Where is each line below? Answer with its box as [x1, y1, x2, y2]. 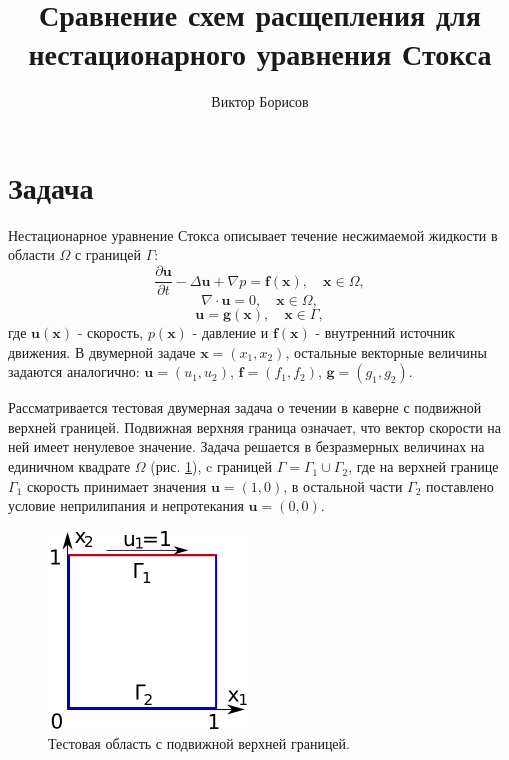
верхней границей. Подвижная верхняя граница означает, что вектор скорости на [8, 416, 502, 437]
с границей [74, 244, 141, 265]
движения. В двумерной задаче [8, 341, 196, 362]
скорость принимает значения [26, 475, 207, 496]
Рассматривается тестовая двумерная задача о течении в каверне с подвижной [8, 397, 482, 418]
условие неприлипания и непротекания [8, 495, 244, 516]
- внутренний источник [315, 322, 456, 343]
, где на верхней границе [348, 456, 499, 477]
